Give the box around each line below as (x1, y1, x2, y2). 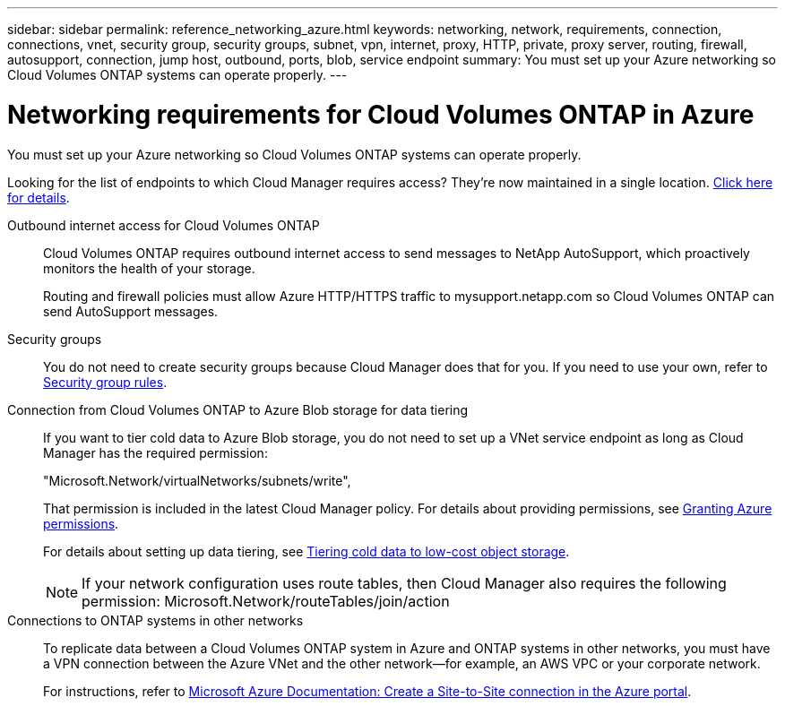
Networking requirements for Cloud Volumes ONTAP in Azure (7, 99, 755, 130)
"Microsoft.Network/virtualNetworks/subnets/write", (43, 472, 351, 488)
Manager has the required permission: (43, 444, 268, 461)
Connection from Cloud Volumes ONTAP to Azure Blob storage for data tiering (7, 401, 469, 418)
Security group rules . (43, 374, 168, 390)
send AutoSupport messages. (43, 303, 219, 319)
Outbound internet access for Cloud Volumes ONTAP (7, 217, 320, 233)
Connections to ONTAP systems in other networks (7, 612, 304, 628)
